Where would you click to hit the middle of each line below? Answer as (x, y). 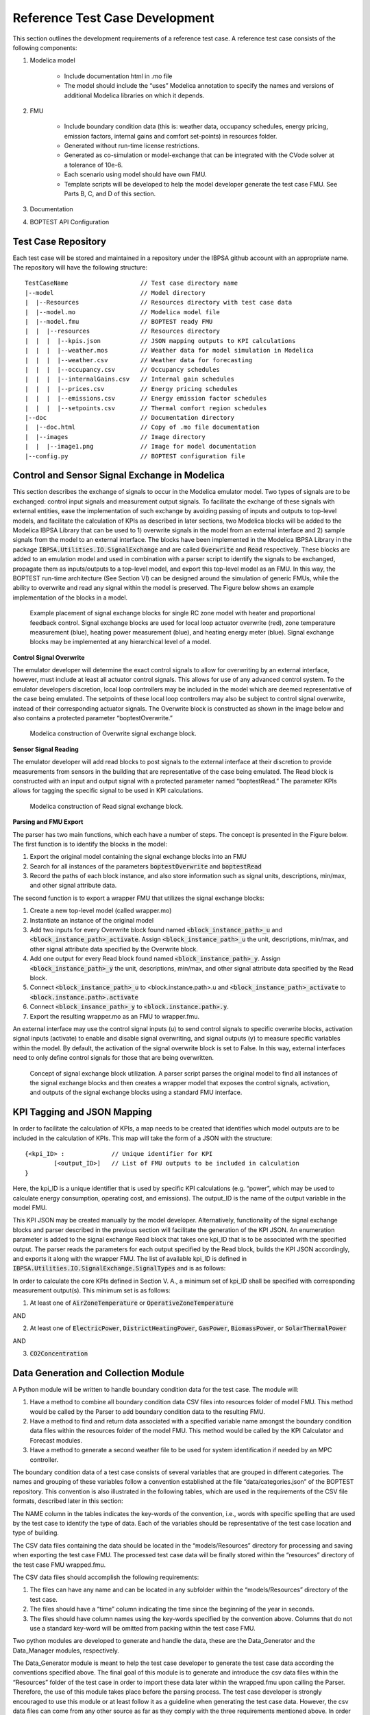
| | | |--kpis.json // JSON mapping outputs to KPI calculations (160, 341)
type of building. (36, 1533)
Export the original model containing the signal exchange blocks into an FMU (138, 857)
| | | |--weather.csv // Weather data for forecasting (139, 360)
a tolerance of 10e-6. (94, 165)
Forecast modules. (56, 1440)
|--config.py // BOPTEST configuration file (135, 456)
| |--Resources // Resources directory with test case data (159, 303)
